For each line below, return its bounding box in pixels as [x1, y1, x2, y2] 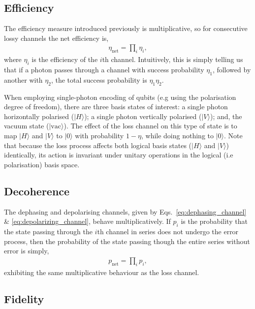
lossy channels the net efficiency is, [4, 32, 109, 43]
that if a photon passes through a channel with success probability [4, 64, 204, 75]
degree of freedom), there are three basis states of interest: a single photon [4, 101, 228, 112]
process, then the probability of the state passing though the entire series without [4, 236, 250, 246]
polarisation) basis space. [4, 159, 80, 169]
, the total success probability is [51, 74, 147, 85]
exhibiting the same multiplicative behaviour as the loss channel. [4, 267, 199, 277]
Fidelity [4, 291, 44, 306]
